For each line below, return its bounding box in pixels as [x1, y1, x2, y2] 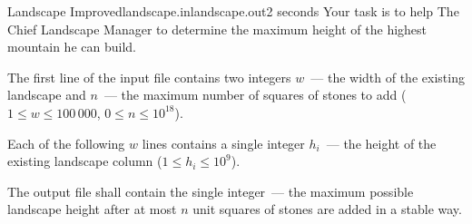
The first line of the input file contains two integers [7, 67, 291, 86]
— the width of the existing [310, 67, 465, 86]
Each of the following [7, 133, 125, 152]
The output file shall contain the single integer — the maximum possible [7, 181, 414, 200]
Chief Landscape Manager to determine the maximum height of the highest [7, 19, 428, 38]
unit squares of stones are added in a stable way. [192, 200, 462, 219]
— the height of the [326, 133, 437, 152]
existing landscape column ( [7, 151, 162, 170]
